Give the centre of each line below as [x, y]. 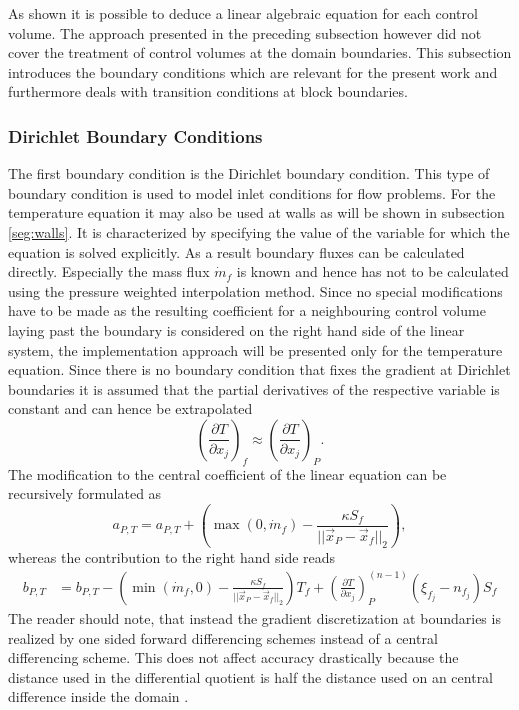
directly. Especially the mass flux [109, 271]
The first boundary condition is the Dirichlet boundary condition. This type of [249, 173]
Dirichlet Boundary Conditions [135, 135]
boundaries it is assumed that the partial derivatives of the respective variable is [254, 388]
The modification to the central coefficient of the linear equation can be [227, 473]
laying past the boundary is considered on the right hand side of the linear [236, 329]
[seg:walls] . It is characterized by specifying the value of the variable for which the [259, 231]
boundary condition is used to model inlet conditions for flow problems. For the [252, 192]
